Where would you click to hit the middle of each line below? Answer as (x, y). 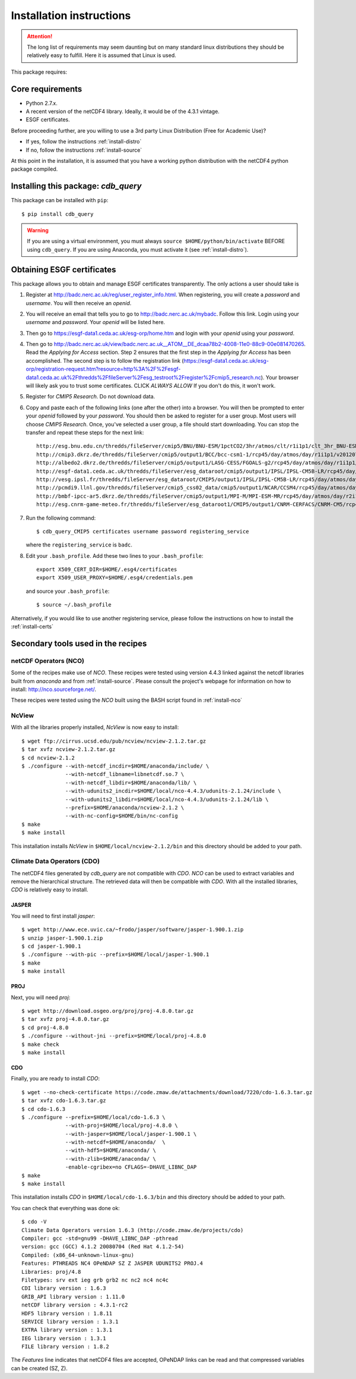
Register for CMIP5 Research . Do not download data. (90, 397)
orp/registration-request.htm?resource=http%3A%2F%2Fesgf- (103, 369)
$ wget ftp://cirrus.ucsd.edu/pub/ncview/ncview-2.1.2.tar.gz (114, 741)
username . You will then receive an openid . (79, 303)
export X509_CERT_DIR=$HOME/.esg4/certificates (107, 570)
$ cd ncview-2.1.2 (48, 758)
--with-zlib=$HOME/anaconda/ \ (111, 1159)
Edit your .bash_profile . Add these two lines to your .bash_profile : (115, 555)
